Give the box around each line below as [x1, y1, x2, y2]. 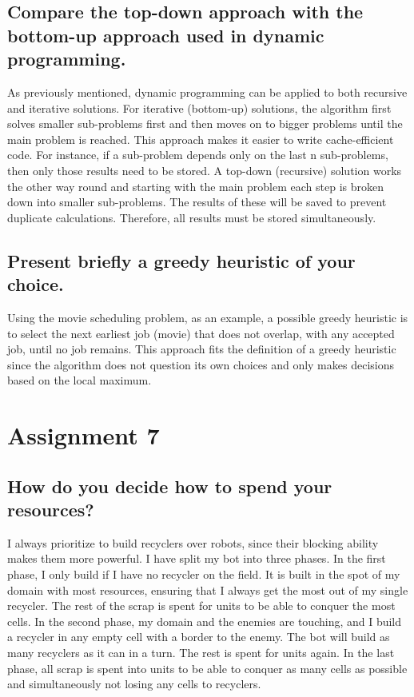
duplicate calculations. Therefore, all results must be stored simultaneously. [7, 209, 376, 225]
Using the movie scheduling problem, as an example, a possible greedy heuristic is [7, 309, 408, 325]
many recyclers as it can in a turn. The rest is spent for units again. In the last [7, 644, 395, 661]
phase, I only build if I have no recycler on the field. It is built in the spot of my [7, 566, 400, 583]
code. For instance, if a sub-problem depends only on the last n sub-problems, [7, 146, 388, 163]
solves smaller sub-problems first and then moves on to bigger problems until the [7, 115, 403, 132]
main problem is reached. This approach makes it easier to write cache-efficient [7, 130, 394, 147]
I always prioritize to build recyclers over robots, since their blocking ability [7, 534, 379, 551]
